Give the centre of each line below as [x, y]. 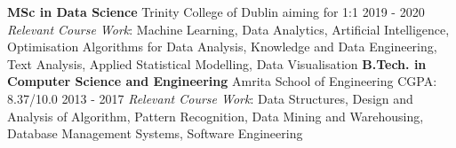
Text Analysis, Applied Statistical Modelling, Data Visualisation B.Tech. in [217, 63]
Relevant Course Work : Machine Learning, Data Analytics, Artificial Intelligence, [228, 29]
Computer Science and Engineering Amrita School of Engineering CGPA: [222, 81]
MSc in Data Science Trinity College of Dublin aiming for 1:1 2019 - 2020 [216, 12]
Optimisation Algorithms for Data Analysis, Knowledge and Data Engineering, [222, 47]
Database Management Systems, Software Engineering [155, 133]
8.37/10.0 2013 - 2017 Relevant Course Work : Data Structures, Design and [210, 98]
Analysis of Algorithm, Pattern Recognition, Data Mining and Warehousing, [216, 116]
